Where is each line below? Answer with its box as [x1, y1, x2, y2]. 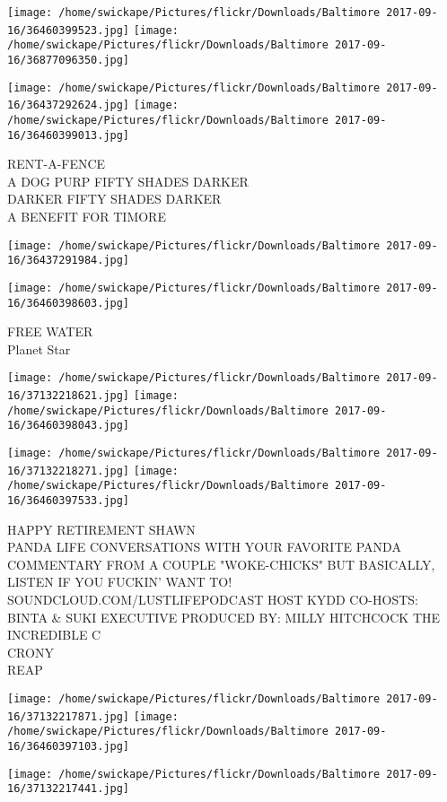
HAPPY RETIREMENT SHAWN [7, 519, 196, 538]
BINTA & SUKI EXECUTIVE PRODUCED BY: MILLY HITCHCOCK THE [7, 607, 441, 626]
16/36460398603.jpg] [7, 296, 130, 309]
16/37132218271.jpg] [7, 464, 130, 477]
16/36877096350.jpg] [7, 53, 130, 66]
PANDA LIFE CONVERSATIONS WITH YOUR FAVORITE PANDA [7, 537, 401, 556]
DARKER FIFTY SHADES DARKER [7, 189, 222, 208]
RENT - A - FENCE [7, 154, 106, 173]
